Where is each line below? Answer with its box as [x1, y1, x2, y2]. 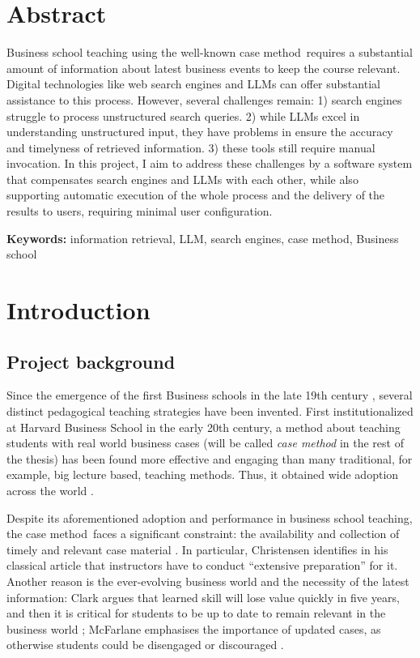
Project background [6, 348, 176, 374]
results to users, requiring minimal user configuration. [6, 203, 273, 220]
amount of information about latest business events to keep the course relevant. [6, 59, 401, 76]
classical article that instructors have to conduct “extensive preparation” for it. [6, 557, 398, 574]
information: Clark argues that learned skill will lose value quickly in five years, [6, 588, 400, 605]
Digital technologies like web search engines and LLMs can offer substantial [6, 75, 380, 92]
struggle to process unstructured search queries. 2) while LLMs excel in [6, 107, 360, 124]
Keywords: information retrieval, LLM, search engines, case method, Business [6, 229, 399, 246]
